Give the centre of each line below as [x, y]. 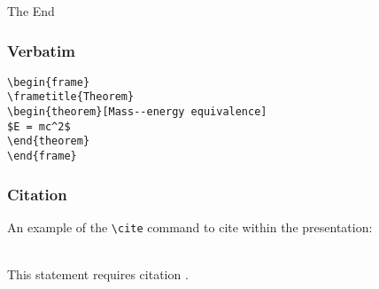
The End [31, 11]
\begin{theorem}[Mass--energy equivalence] [137, 112]
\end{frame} [42, 156]
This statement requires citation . [98, 274]
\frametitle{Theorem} [71, 97]
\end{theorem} [49, 141]
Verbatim [41, 50]
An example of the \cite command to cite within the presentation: [190, 227]
